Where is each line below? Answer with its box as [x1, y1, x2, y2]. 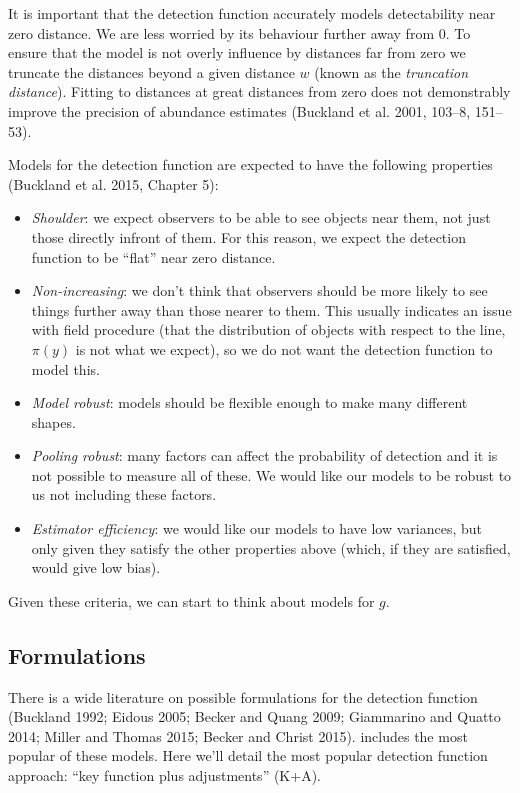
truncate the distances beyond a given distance [8, 61, 295, 82]
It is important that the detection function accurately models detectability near [8, 3, 496, 23]
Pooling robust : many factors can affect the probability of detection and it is [31, 445, 498, 466]
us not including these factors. [31, 484, 217, 505]
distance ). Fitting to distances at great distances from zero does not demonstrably [8, 81, 511, 102]
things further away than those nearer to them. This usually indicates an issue [31, 299, 512, 320]
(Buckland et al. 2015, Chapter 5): [8, 173, 219, 194]
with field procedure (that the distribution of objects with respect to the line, [31, 319, 506, 340]
